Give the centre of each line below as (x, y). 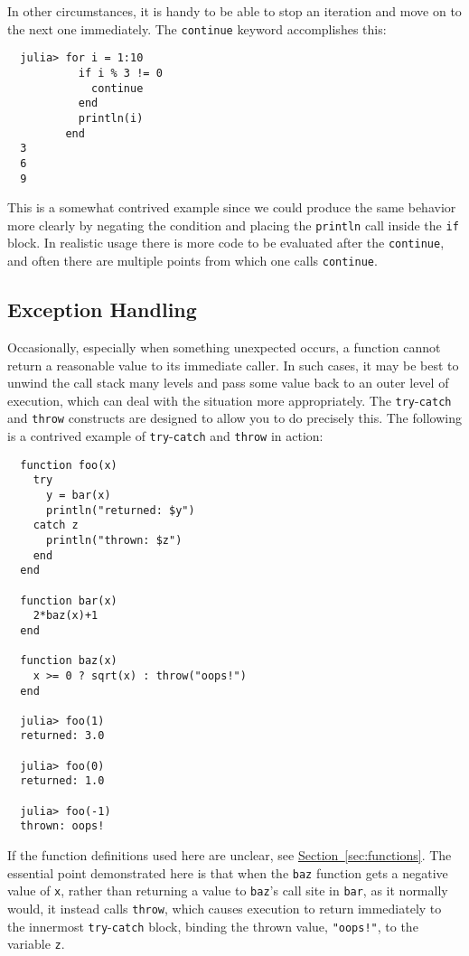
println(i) (111, 118)
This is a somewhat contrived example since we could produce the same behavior (232, 207)
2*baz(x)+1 (66, 616)
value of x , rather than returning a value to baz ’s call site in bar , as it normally (228, 890)
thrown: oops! (62, 826)
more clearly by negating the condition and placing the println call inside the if (233, 225)
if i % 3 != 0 (120, 73)
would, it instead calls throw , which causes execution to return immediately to (225, 908)
